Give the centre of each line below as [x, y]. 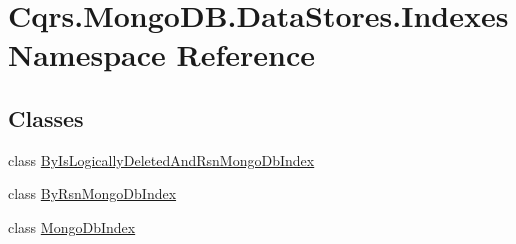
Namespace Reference [161, 54]
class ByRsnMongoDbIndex [92, 193]
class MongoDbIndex [72, 226]
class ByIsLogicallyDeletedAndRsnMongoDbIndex [161, 159]
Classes [46, 117]
